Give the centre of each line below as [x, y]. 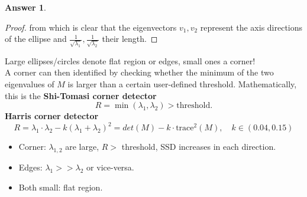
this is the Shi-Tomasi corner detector [81, 95]
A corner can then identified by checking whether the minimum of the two [139, 72]
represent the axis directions [251, 27]
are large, [82, 147]
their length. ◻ [130, 39]
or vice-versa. [110, 167]
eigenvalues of [30, 84]
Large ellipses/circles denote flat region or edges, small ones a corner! [130, 60]
